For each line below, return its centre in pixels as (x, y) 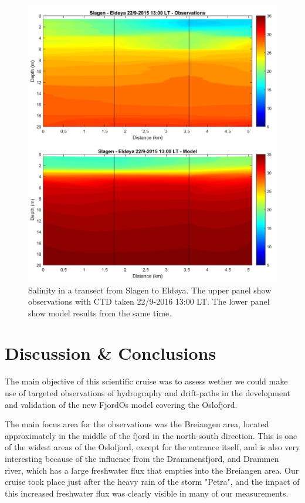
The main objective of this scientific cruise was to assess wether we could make (146, 381)
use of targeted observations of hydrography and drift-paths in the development (148, 393)
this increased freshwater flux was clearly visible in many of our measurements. (147, 493)
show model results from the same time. (100, 313)
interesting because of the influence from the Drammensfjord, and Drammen (142, 458)
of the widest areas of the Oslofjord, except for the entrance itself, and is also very (152, 447)
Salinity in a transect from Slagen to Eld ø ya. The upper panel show (150, 290)
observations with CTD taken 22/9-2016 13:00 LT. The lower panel (149, 301)
